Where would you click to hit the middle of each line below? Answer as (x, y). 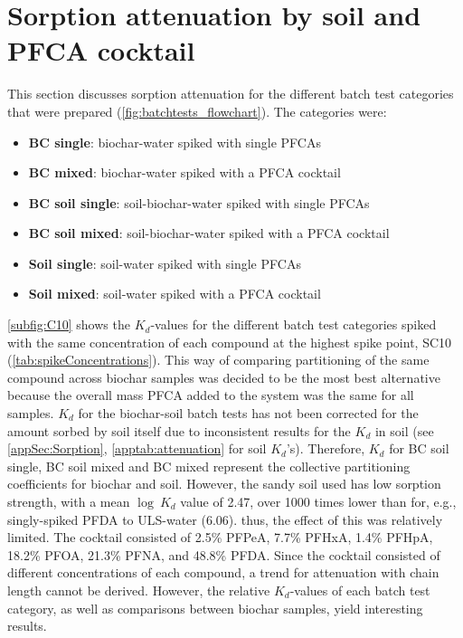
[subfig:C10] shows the (69, 324)
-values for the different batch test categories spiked (293, 324)
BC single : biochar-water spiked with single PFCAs (175, 142)
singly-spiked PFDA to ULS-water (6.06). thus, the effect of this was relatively (225, 519)
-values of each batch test (360, 590)
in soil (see (404, 430)
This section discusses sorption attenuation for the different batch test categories (231, 94)
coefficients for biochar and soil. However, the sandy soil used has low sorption (224, 484)
